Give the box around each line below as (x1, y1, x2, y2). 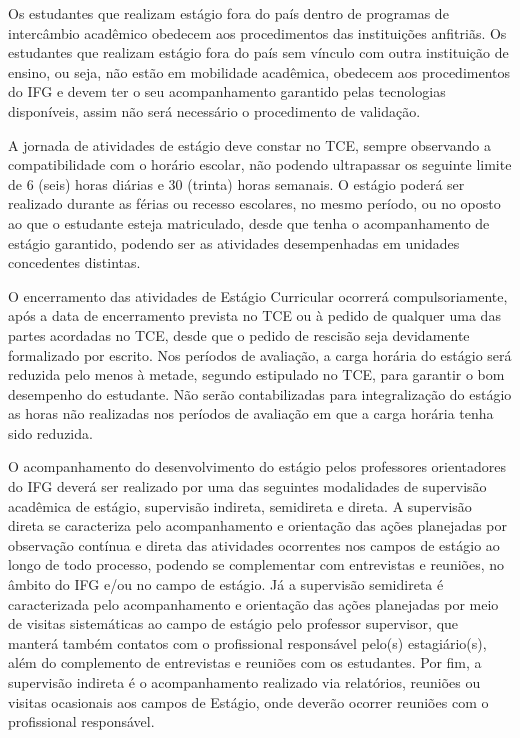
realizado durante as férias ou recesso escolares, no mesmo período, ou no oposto (8, 193, 501, 214)
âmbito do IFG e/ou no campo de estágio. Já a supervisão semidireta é (8, 574, 444, 595)
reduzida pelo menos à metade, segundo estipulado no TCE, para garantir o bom (8, 364, 505, 385)
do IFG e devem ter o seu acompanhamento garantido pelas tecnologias (8, 81, 446, 102)
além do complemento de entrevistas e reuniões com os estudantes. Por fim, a (8, 652, 482, 673)
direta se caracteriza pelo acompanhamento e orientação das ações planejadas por (8, 515, 508, 536)
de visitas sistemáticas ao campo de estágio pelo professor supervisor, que (8, 613, 459, 634)
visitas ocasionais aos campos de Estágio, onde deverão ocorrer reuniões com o (8, 691, 489, 712)
